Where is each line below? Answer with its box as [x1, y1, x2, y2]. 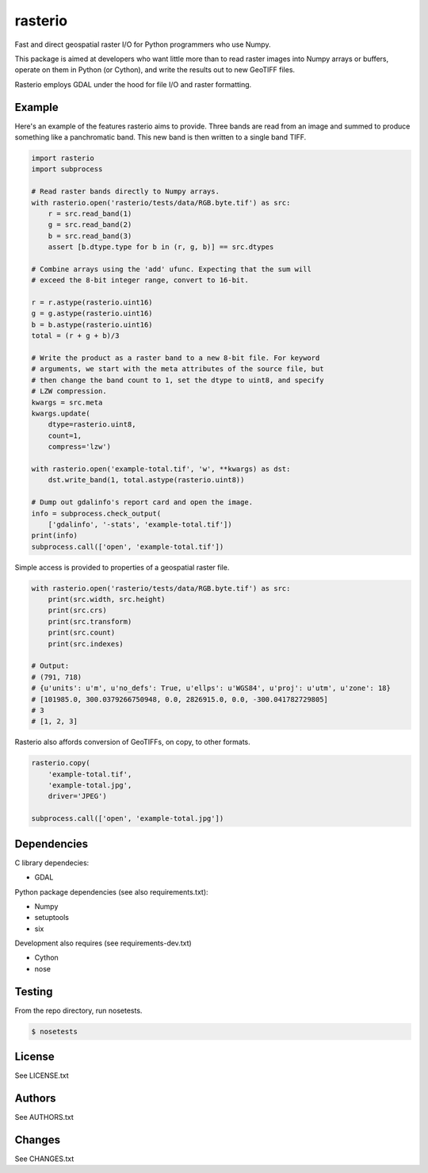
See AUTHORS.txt [14, 1113, 75, 1122]
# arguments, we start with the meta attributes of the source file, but [31, 365, 324, 374]
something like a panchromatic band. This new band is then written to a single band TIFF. [14, 132, 307, 142]
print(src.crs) [48, 606, 107, 615]
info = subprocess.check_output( [31, 508, 162, 518]
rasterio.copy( [31, 758, 90, 768]
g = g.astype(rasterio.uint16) [31, 309, 154, 318]
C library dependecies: [14, 857, 90, 868]
